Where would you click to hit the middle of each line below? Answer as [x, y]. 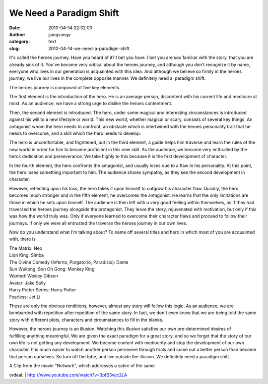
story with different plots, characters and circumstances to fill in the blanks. [86, 320]
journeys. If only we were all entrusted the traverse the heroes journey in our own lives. [98, 223]
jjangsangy [60, 34]
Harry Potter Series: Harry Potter [43, 290]
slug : [14, 48]
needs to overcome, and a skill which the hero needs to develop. [75, 133]
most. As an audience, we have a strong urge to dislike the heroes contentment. [91, 104]
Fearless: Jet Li [25, 297]
